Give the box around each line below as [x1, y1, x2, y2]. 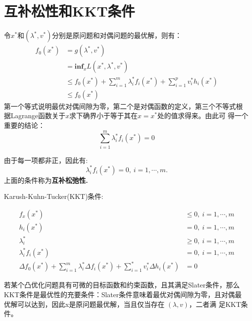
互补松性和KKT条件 [4, 1, 135, 21]
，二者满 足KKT [189, 299, 241, 309]
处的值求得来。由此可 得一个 [157, 110, 249, 121]
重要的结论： [4, 120, 45, 130]
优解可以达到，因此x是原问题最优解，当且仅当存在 [4, 299, 165, 309]
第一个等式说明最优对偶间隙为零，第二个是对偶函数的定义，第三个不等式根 [4, 101, 243, 111]
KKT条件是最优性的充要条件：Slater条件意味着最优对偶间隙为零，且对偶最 [4, 289, 242, 299]
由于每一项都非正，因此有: [4, 155, 88, 165]
